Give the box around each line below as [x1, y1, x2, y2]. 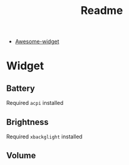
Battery [6, 83, 35, 93]
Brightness [6, 116, 49, 127]
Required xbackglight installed [6, 133, 83, 140]
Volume [6, 150, 36, 161]
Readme [81, 4, 123, 18]
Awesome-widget [15, 38, 59, 45]
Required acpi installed [6, 99, 64, 107]
